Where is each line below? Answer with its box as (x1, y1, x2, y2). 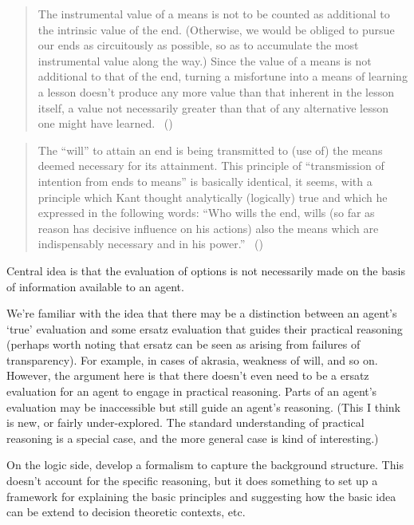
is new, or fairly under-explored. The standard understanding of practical (6, 414, 365, 431)
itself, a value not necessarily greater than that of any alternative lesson (37, 99, 388, 116)
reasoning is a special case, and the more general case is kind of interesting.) (6, 429, 379, 446)
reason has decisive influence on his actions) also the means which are (37, 219, 379, 236)
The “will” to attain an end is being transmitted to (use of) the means (37, 141, 383, 158)
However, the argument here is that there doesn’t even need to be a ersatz (6, 367, 369, 384)
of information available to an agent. (6, 278, 184, 294)
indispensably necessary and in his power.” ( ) (37, 235, 263, 252)
